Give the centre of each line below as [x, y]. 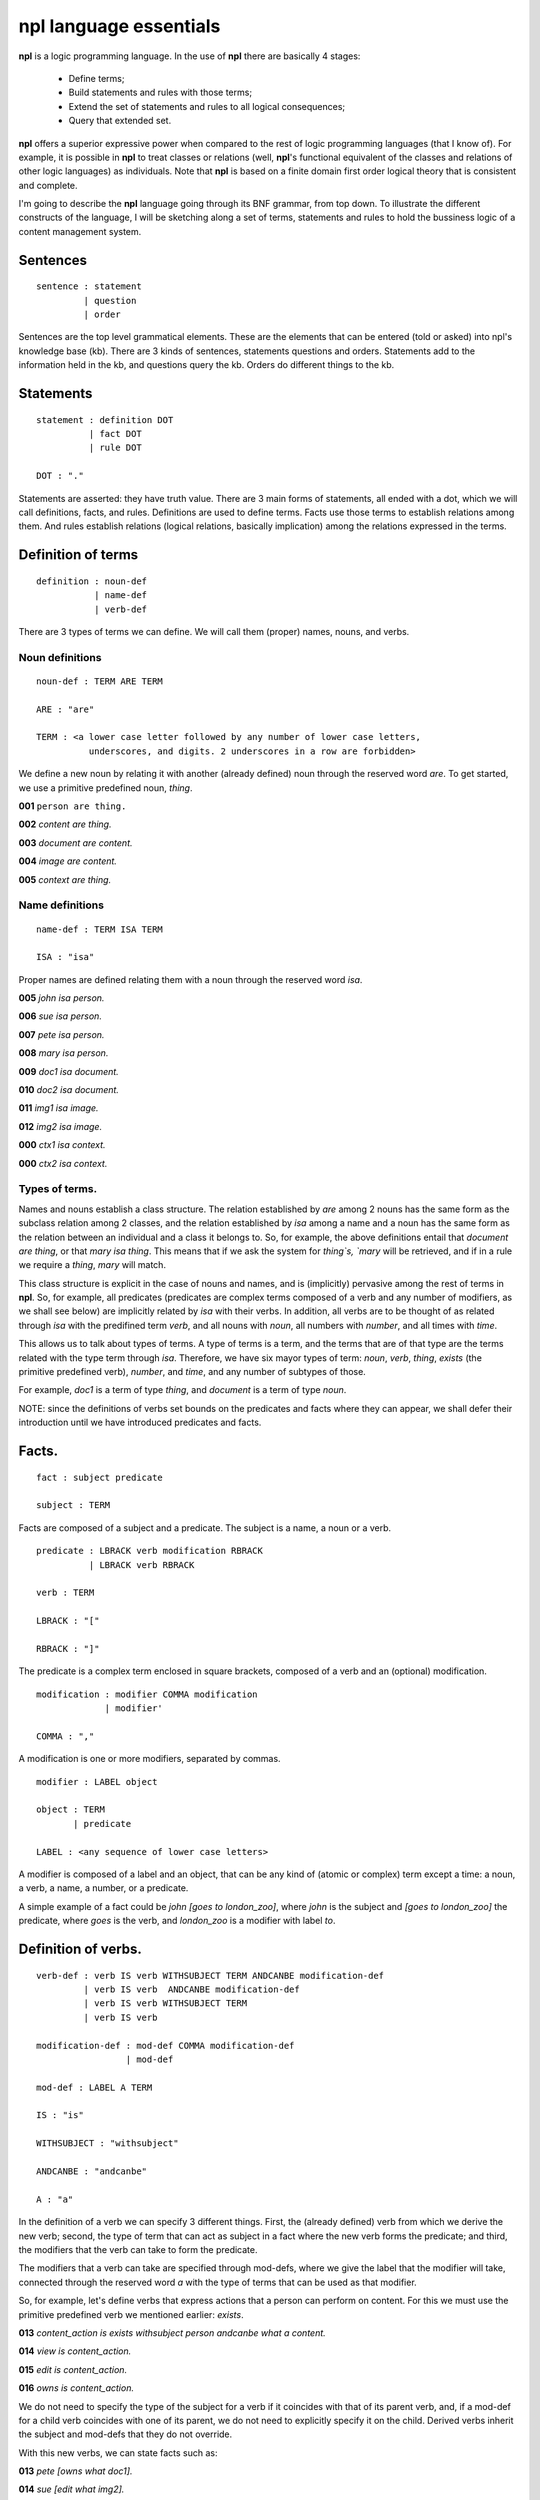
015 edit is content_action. [73, 2369]
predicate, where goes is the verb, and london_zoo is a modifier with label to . [177, 1921]
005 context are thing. [65, 879]
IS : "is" [60, 2115]
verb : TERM [65, 1593]
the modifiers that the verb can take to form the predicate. [138, 2249]
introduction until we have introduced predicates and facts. [140, 1422]
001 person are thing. [72, 806]
